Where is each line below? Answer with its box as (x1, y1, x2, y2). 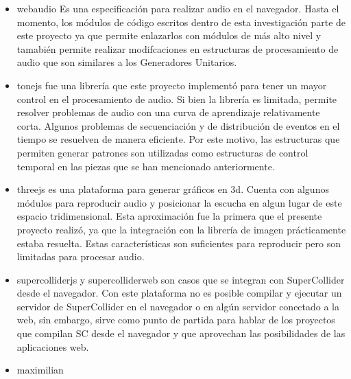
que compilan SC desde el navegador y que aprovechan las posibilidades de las (16, 326, 346, 341)
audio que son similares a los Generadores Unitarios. (16, 55, 237, 69)
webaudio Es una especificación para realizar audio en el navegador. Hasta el (16, 1, 339, 15)
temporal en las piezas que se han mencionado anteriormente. (16, 159, 275, 173)
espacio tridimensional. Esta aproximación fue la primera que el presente (16, 209, 322, 223)
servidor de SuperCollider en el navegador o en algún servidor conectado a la (16, 299, 340, 313)
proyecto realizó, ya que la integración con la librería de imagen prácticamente (16, 222, 346, 236)
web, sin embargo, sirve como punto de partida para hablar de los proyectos (16, 312, 335, 327)
